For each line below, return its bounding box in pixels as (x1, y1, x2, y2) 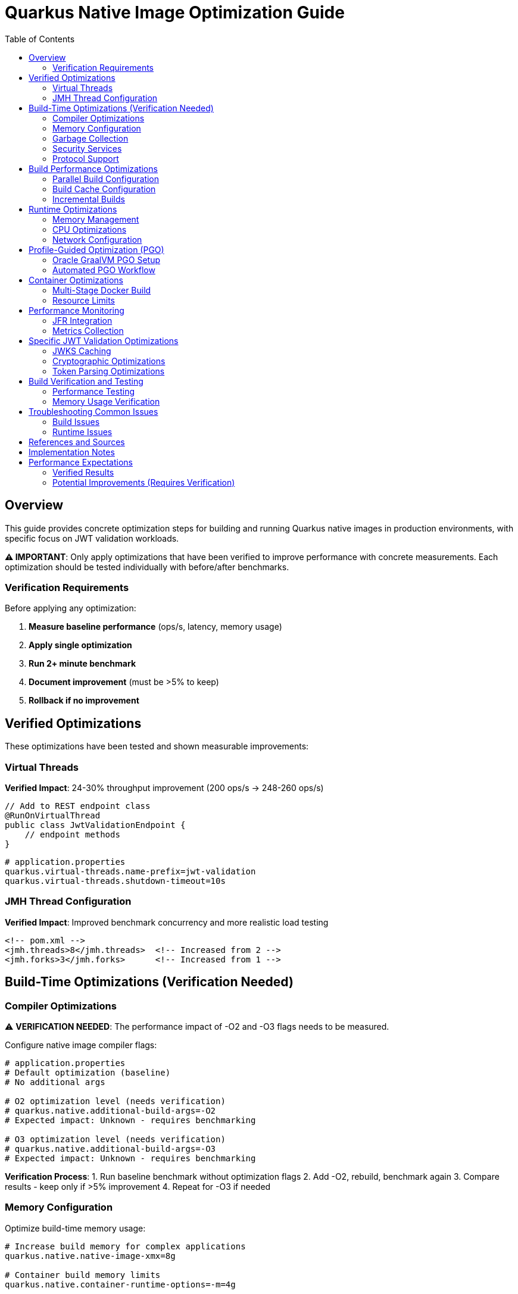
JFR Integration (52, 315, 113, 326)
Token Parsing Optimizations (52, 365, 165, 376)
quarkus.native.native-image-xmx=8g (5, 1251, 176, 1261)
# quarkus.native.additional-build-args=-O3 (5, 1143, 216, 1154)
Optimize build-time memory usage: (5, 1223, 146, 1233)
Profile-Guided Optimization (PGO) (29, 244, 164, 255)
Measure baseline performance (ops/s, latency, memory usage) (29, 621, 282, 632)
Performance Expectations (29, 457, 133, 467)
